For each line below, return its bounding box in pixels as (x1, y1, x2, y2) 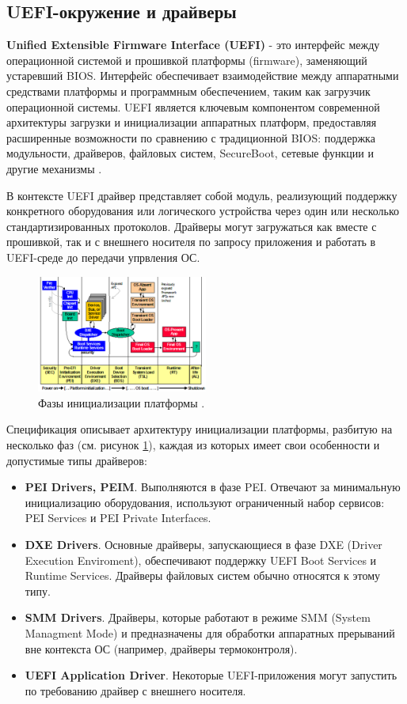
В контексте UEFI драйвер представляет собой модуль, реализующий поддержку (6, 187, 397, 203)
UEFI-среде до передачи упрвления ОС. (6, 248, 200, 265)
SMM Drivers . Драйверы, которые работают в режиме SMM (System (25, 609, 371, 626)
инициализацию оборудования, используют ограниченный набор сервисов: (25, 494, 385, 510)
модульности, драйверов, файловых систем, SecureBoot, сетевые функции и (6, 145, 374, 161)
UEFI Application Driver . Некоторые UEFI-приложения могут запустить (25, 667, 397, 683)
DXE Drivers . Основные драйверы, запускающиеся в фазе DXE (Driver (25, 536, 382, 553)
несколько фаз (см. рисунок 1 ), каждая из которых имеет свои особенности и (6, 437, 380, 453)
